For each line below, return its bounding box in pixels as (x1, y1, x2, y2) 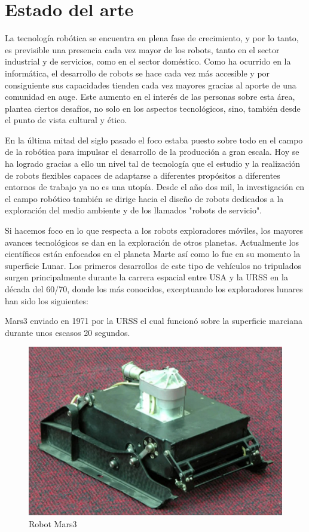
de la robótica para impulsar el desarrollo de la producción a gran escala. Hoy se (5, 145, 299, 158)
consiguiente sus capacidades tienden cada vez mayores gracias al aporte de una (5, 78, 296, 91)
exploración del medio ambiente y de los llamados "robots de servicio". (5, 204, 262, 216)
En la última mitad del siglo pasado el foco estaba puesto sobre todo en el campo (5, 133, 303, 146)
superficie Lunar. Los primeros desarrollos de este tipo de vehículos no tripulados (5, 259, 301, 271)
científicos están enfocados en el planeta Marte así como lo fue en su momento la (5, 247, 301, 260)
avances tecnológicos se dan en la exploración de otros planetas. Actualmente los (5, 236, 299, 248)
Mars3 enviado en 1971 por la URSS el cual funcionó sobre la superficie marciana (5, 314, 303, 327)
